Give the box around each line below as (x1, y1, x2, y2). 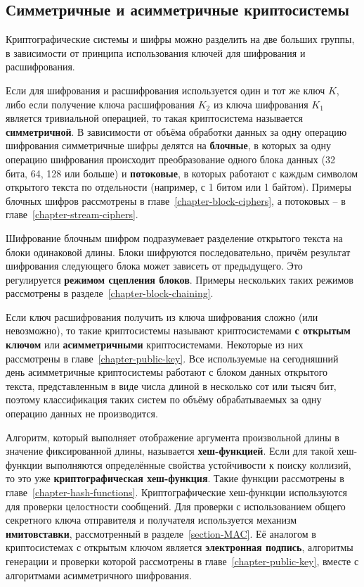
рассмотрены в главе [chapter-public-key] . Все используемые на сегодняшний (6, 351, 339, 365)
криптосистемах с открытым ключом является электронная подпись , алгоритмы (6, 540, 353, 555)
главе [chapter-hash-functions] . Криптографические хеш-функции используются (6, 485, 348, 500)
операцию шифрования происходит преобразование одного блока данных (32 (6, 151, 335, 166)
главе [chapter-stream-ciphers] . (6, 207, 138, 222)
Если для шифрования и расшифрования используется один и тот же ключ (6, 82, 325, 97)
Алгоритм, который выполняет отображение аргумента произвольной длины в (6, 429, 339, 444)
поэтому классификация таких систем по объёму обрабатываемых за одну (6, 392, 322, 407)
